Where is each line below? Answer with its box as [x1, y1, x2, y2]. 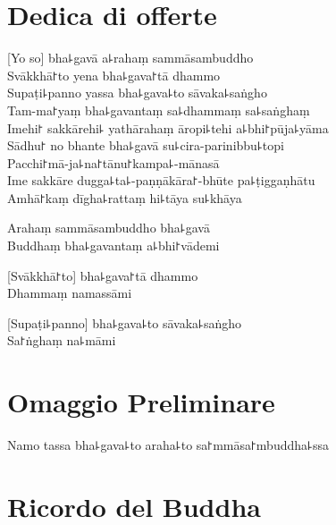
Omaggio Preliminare [7, 384, 275, 420]
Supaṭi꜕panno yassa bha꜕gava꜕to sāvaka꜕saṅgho [7, 83, 267, 102]
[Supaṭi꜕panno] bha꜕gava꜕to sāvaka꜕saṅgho [7, 313, 241, 332]
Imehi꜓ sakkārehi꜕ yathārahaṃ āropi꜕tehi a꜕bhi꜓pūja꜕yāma [7, 118, 329, 137]
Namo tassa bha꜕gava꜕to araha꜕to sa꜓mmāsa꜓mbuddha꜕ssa [7, 436, 329, 454]
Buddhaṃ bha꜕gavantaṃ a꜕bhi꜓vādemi [7, 236, 220, 255]
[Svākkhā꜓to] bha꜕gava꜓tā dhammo [7, 266, 198, 284]
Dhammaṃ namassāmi [7, 284, 132, 302]
